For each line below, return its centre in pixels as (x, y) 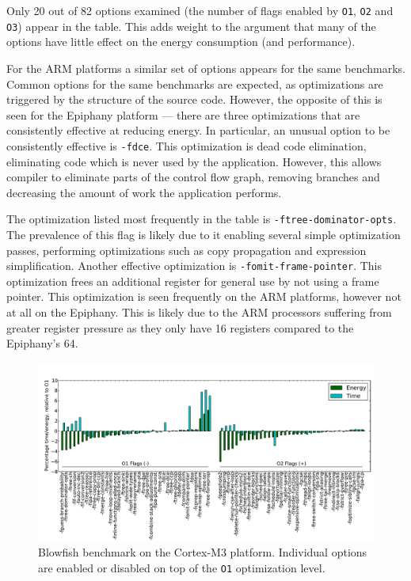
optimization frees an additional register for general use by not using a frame (193, 281)
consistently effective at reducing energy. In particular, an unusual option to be (198, 130)
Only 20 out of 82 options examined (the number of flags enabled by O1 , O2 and (200, 10)
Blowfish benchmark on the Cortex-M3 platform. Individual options (203, 552)
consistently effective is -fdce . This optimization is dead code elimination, (186, 145)
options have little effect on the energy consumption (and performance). (181, 42)
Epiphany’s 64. (42, 343)
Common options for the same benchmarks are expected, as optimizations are (195, 84)
